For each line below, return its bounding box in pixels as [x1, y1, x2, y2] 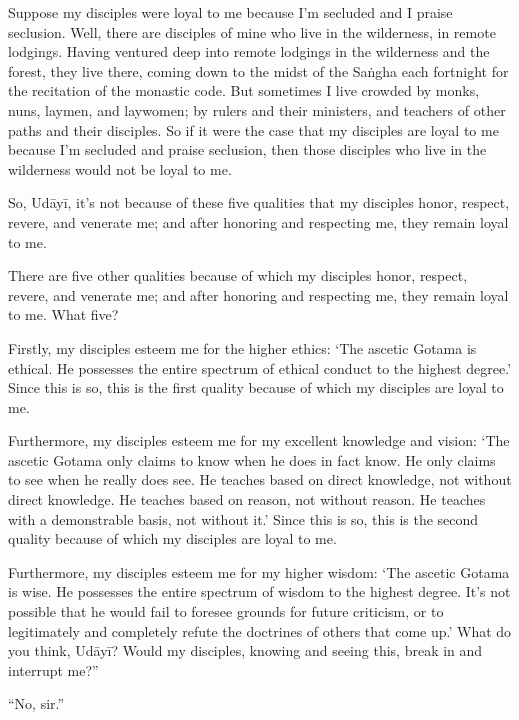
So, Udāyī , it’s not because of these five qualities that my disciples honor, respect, [8, 192, 510, 213]
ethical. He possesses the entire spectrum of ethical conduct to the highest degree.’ [8, 357, 512, 378]
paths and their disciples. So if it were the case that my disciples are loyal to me [8, 119, 499, 140]
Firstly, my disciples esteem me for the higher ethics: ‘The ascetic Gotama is [8, 337, 477, 358]
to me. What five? [8, 304, 119, 325]
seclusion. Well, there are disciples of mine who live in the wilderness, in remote [8, 21, 496, 42]
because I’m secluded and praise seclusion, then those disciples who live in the [8, 139, 487, 160]
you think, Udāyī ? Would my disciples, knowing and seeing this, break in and [8, 640, 483, 661]
